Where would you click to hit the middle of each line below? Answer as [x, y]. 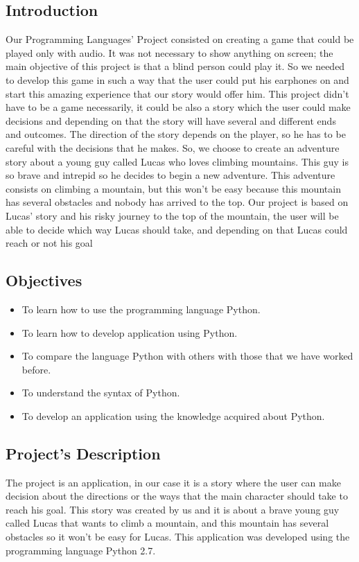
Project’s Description [83, 453]
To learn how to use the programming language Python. [141, 309]
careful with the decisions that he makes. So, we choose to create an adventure [173, 147]
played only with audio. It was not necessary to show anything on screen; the [169, 52]
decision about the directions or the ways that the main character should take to [177, 496]
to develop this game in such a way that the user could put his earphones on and [177, 79]
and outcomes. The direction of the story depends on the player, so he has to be [176, 134]
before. [36, 369]
